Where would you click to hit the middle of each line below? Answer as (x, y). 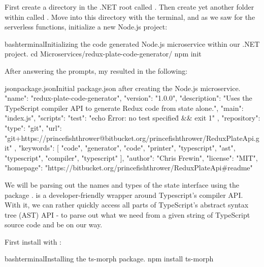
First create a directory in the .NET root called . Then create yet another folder (129, 7)
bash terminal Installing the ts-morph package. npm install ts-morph (109, 259)
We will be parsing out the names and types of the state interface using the (122, 184)
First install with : (33, 241)
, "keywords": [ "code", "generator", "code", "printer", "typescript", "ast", (125, 148)
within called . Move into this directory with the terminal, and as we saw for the (130, 17)
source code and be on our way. (54, 225)
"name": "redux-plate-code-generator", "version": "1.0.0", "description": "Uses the (128, 98)
